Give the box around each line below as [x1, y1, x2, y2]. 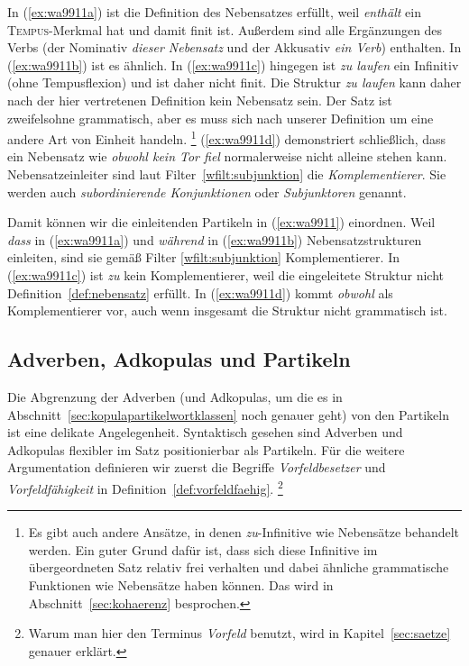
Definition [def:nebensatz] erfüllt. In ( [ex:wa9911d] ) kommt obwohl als [7, 283, 393, 302]
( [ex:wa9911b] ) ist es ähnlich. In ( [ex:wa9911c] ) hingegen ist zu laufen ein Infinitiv [7, 55, 459, 74]
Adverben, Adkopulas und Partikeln [7, 345, 351, 373]
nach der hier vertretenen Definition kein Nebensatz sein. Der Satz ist [7, 90, 392, 109]
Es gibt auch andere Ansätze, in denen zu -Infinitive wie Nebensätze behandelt [28, 523, 460, 542]
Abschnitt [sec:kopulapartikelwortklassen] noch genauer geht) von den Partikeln [7, 405, 449, 424]
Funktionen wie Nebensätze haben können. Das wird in [28, 575, 334, 594]
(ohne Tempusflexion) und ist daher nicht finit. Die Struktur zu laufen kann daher [7, 73, 462, 92]
